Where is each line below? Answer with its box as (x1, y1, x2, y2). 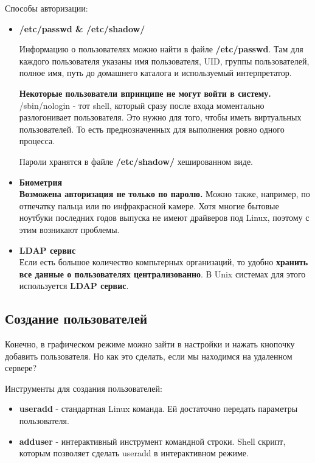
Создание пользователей (5, 309, 148, 328)
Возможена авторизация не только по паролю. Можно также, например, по (19, 187, 310, 200)
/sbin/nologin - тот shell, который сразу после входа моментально (19, 99, 265, 111)
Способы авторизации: (5, 2, 88, 14)
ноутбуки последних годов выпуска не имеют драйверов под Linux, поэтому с (19, 211, 310, 224)
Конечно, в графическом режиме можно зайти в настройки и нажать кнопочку (5, 338, 295, 350)
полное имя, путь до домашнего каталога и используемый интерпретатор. (19, 66, 292, 79)
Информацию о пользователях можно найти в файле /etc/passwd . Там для (19, 43, 303, 55)
